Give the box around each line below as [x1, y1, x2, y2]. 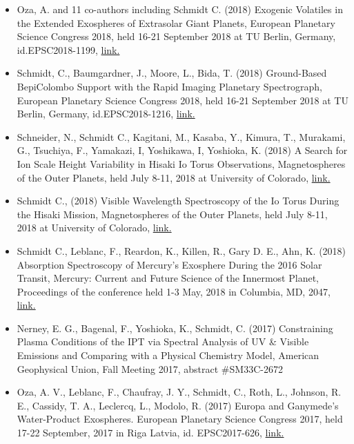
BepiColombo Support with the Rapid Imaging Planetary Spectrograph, [17, 79, 322, 93]
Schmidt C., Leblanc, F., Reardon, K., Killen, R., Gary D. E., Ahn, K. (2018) [17, 243, 346, 258]
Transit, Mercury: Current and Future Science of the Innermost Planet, [17, 271, 319, 285]
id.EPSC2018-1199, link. [17, 42, 120, 57]
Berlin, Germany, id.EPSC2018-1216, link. [17, 106, 195, 121]
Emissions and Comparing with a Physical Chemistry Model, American [17, 348, 319, 363]
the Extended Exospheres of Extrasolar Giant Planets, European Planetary [17, 15, 335, 30]
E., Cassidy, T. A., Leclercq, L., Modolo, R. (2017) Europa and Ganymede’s [17, 398, 339, 412]
